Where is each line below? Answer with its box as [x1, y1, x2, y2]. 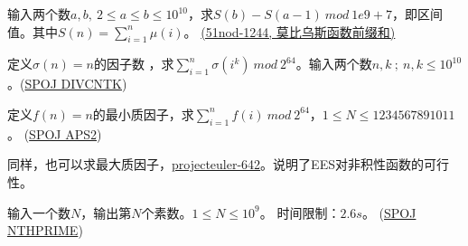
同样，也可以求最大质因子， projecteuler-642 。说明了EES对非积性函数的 [7, 155, 424, 174]
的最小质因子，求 [92, 104, 194, 123]
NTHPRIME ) [7, 221, 83, 240]
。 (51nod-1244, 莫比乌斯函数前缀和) [183, 22, 396, 41]
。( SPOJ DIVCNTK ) [7, 74, 127, 93]
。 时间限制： [259, 203, 341, 222]
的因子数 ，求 [93, 54, 174, 73]
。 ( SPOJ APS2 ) [7, 124, 102, 143]
